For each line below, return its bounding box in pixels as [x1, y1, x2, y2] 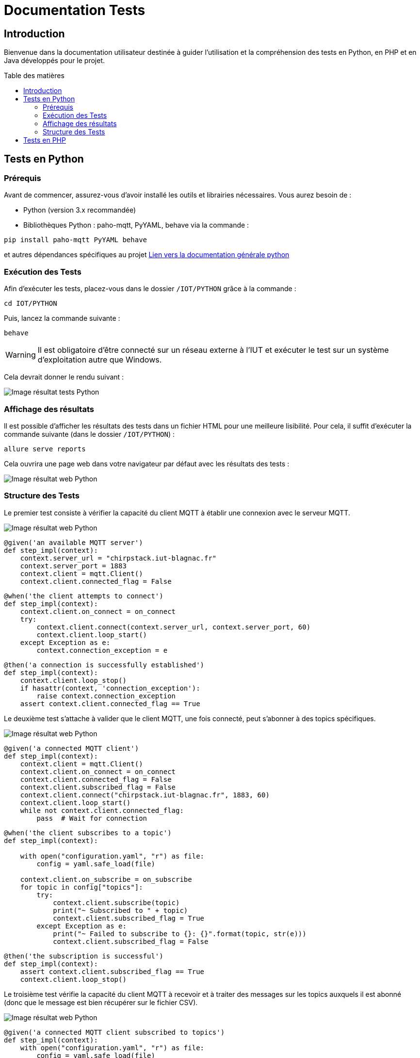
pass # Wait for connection [36, 814, 147, 822]
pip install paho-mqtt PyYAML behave [4, 236, 147, 244]
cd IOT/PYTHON [4, 299, 57, 308]
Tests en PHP [23, 136, 66, 145]
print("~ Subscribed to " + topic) [53, 906, 188, 914]
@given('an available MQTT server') [4, 538, 143, 546]
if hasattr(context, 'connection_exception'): [20, 684, 200, 692]
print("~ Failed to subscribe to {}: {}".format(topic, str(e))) [53, 929, 307, 938]
